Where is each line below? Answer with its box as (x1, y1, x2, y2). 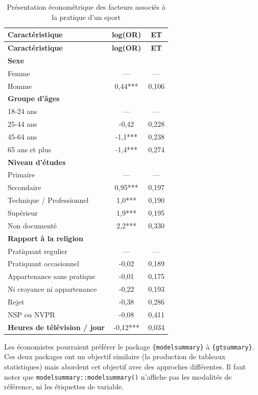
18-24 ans (8, 106, 37, 117)
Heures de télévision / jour (8, 321, 105, 332)
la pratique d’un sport (52, 11, 121, 22)
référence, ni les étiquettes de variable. (4, 381, 124, 392)
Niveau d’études (8, 156, 66, 167)
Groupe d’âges (8, 93, 60, 104)
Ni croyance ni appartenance (8, 284, 97, 294)
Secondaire (8, 182, 41, 193)
